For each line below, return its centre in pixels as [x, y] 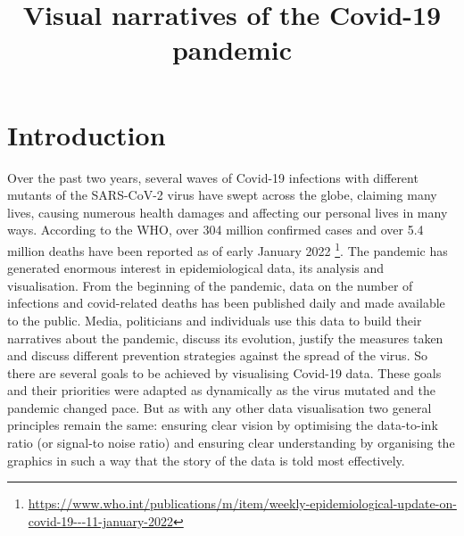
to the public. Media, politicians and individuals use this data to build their [215, 320]
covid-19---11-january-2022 [101, 520]
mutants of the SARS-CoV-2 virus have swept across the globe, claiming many [222, 195]
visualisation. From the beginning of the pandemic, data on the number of [210, 285]
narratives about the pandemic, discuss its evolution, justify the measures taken [225, 338]
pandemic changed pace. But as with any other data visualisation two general [220, 407]
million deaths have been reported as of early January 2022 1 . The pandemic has [228, 249]
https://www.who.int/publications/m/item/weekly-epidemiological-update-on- [242, 503]
